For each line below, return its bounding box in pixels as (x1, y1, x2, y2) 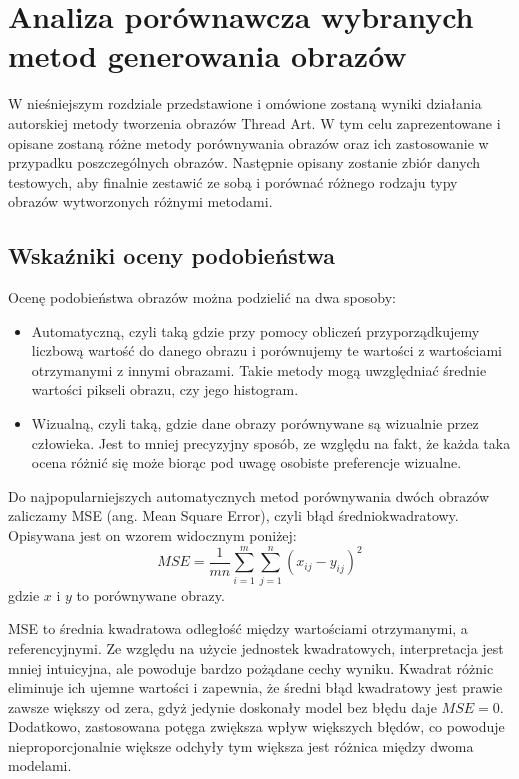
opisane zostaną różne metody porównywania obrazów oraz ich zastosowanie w (8, 132, 489, 153)
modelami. (8, 755, 72, 776)
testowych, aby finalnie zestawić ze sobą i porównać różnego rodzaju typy (8, 171, 458, 192)
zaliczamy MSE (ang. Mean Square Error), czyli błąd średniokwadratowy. (8, 505, 459, 526)
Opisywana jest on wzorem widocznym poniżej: (8, 525, 297, 546)
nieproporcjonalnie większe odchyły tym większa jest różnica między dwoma (8, 735, 474, 756)
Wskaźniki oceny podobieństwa (8, 240, 336, 271)
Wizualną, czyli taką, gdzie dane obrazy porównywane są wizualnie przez (31, 413, 479, 434)
